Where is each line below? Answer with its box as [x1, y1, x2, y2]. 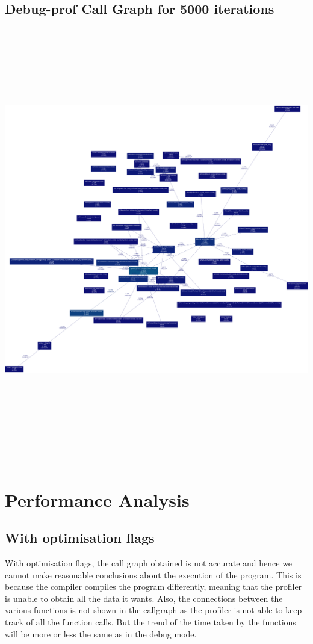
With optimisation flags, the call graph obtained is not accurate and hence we [5, 556, 293, 569]
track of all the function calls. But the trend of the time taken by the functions [5, 615, 296, 628]
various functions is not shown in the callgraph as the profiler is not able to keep [5, 604, 302, 616]
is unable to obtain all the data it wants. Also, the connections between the [5, 592, 283, 604]
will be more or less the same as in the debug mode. [5, 627, 197, 640]
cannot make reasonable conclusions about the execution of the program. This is [5, 568, 302, 581]
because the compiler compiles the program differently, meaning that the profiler [5, 580, 302, 593]
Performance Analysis [5, 487, 190, 512]
